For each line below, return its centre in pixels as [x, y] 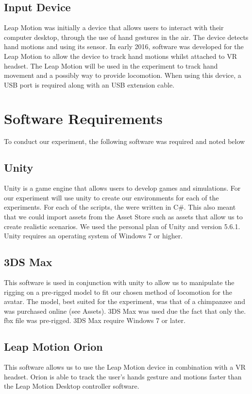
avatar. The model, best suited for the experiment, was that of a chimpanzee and [125, 301]
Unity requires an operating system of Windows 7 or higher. [93, 236]
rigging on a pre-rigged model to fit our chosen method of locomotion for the [118, 292]
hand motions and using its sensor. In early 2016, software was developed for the [124, 46]
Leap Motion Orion [53, 347]
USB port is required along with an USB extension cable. [89, 84]
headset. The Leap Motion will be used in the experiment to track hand [111, 65]
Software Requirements [83, 118]
